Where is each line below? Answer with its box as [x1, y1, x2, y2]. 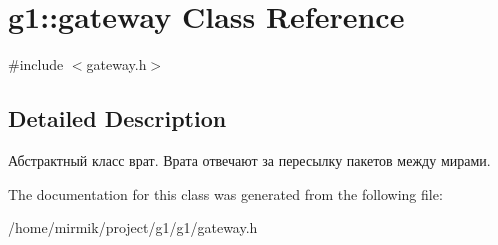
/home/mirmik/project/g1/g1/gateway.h [8, 217, 258, 238]
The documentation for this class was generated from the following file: [8, 183, 443, 204]
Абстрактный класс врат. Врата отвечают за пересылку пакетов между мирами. [8, 149, 491, 170]
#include [8, 54, 64, 75]
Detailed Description [8, 103, 227, 134]
